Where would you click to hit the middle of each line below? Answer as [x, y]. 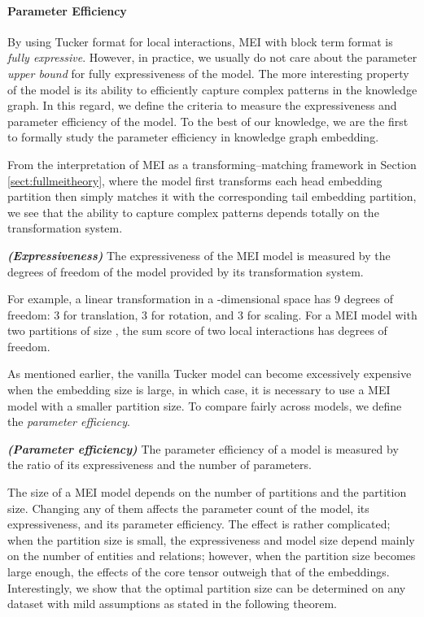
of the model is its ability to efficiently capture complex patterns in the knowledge [212, 89]
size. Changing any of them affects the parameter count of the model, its [188, 508]
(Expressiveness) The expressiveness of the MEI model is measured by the [199, 255]
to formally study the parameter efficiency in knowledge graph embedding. [193, 137]
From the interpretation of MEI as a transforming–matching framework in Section [212, 164]
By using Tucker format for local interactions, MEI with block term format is [200, 41]
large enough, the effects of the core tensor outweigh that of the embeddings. [199, 572]
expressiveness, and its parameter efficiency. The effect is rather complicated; [199, 524]
